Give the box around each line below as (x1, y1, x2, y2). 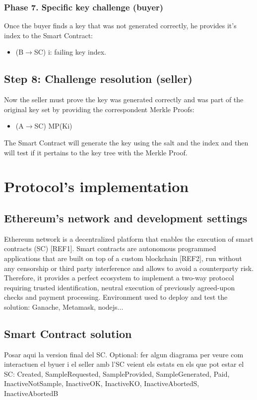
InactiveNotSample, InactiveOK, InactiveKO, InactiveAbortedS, (4, 378, 199, 389)
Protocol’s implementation (4, 176, 189, 197)
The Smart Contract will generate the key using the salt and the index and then (4, 137, 249, 147)
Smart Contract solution (4, 326, 132, 341)
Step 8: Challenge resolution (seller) (4, 71, 193, 86)
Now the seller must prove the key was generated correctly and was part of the (4, 94, 244, 105)
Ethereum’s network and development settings (4, 210, 248, 225)
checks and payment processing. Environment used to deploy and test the (4, 292, 228, 302)
